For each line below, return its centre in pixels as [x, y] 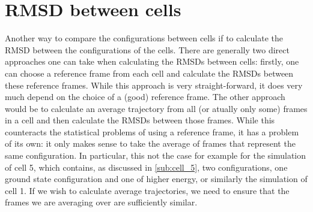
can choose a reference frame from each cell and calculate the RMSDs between [149, 73]
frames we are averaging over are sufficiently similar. [101, 202]
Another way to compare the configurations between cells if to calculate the [144, 38]
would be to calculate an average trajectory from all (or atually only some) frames [156, 108]
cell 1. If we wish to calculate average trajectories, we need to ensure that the [147, 190]
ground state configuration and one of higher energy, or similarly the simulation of [156, 179]
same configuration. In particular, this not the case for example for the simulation [156, 155]
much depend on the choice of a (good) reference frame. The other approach [145, 97]
